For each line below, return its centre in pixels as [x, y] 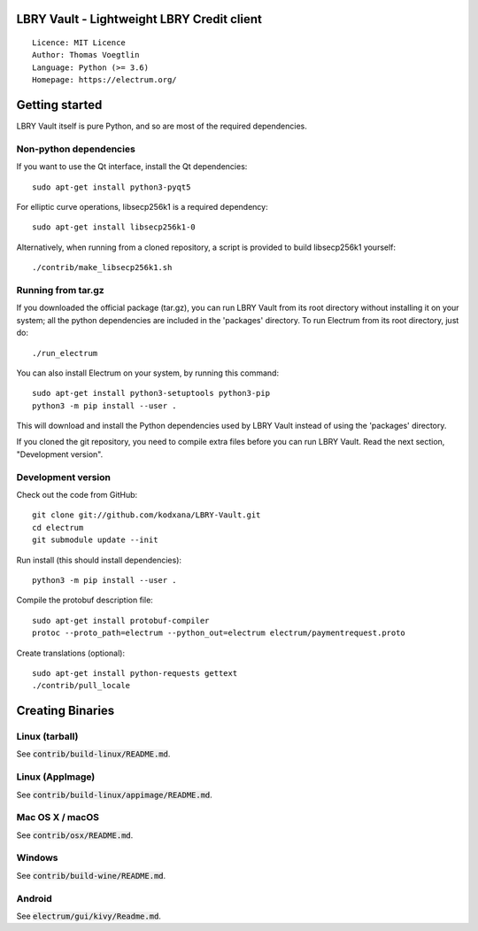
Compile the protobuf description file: [85, 600]
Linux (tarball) [47, 737]
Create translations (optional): [71, 653]
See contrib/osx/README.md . [75, 835]
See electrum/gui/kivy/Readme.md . [89, 916]
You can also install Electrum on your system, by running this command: [147, 373]
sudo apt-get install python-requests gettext [135, 673]
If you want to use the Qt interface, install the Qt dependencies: [132, 167]
